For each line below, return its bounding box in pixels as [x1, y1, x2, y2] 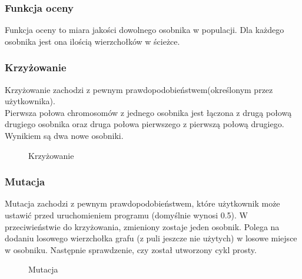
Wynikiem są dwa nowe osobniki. [5, 129, 124, 141]
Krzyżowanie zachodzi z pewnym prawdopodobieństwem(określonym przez [5, 83, 273, 95]
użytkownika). [5, 95, 55, 107]
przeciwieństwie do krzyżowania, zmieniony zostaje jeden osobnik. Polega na [5, 220, 280, 232]
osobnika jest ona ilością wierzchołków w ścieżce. [5, 35, 180, 47]
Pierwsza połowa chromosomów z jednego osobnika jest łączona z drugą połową [5, 106, 292, 118]
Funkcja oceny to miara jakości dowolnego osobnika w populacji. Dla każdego [5, 24, 284, 36]
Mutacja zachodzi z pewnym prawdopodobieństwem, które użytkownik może [5, 197, 280, 210]
